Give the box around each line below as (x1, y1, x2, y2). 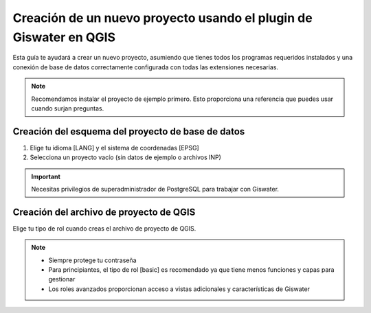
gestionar (48, 275, 76, 283)
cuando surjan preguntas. (31, 104, 104, 113)
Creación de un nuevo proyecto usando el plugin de (12, 10, 313, 25)
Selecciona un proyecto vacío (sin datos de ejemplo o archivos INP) (30, 153, 221, 161)
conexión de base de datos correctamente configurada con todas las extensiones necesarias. (12, 62, 278, 71)
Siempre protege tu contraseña (48, 256, 137, 264)
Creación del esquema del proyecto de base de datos (12, 126, 245, 137)
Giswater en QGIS (12, 30, 116, 45)
